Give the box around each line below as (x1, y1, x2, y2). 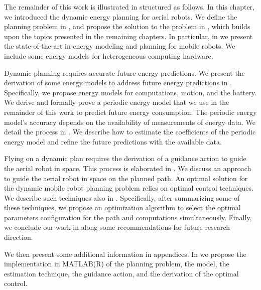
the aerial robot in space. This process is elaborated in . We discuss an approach (4, 163, 251, 173)
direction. (4, 232, 33, 242)
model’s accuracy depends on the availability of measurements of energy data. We (4, 116, 255, 127)
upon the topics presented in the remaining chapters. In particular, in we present (4, 31, 253, 41)
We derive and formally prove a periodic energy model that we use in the (4, 97, 229, 107)
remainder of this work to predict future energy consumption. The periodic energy (4, 106, 257, 117)
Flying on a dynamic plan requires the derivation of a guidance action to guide (4, 153, 246, 164)
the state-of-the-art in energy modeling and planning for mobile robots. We (4, 41, 235, 51)
